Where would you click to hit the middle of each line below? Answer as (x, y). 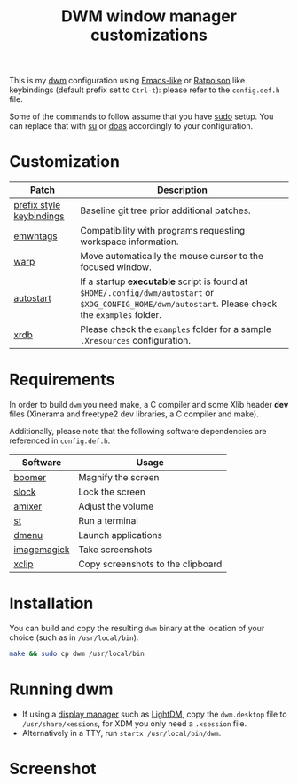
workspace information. (129, 242)
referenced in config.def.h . (60, 440)
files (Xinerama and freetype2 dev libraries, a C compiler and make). (134, 414)
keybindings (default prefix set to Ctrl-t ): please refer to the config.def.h (145, 90)
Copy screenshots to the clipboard (150, 564)
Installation (51, 603)
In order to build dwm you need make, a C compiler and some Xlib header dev (149, 405)
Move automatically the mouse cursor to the (172, 257)
